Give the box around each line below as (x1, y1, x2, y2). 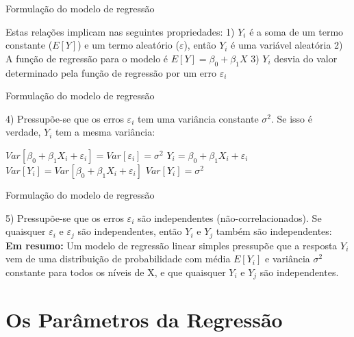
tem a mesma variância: (55, 125, 155, 139)
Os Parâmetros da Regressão (5, 305, 283, 334)
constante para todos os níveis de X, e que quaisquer (5, 264, 226, 279)
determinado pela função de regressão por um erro (5, 65, 216, 79)
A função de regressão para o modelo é (5, 51, 168, 65)
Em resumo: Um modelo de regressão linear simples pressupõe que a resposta (5, 238, 338, 252)
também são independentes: (216, 224, 332, 238)
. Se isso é (270, 111, 313, 125)
